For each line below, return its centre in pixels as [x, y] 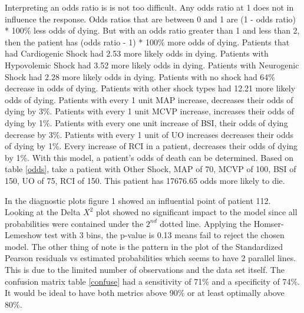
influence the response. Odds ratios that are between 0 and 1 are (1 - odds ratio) [151, 19]
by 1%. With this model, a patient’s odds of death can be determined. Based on [149, 157]
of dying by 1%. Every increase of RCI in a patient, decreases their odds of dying [151, 146]
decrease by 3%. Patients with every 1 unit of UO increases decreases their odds [149, 134]
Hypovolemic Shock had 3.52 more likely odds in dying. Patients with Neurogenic [152, 65]
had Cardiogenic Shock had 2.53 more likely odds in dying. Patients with [137, 53]
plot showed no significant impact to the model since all [196, 212]
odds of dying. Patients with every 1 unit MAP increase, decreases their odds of [149, 99]
